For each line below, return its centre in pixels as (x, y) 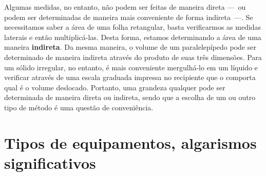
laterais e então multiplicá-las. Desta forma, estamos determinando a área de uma (133, 37)
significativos (50, 162)
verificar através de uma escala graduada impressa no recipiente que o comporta (130, 77)
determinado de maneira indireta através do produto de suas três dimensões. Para (133, 57)
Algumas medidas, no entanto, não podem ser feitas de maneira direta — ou (125, 7)
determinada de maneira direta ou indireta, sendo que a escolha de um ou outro (130, 97)
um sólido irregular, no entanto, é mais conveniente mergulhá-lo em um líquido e (131, 67)
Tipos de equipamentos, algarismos (130, 142)
